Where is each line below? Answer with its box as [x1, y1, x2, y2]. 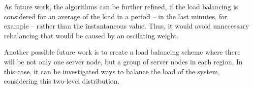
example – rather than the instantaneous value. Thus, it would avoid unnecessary [4, 21, 249, 31]
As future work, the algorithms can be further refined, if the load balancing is [4, 1, 238, 11]
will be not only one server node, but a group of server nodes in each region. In [4, 56, 243, 66]
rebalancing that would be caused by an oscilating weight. [4, 30, 179, 40]
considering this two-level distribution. [4, 76, 120, 86]
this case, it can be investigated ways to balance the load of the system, [4, 66, 220, 76]
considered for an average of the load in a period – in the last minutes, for [4, 11, 227, 21]
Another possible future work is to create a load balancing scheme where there [4, 47, 241, 57]
